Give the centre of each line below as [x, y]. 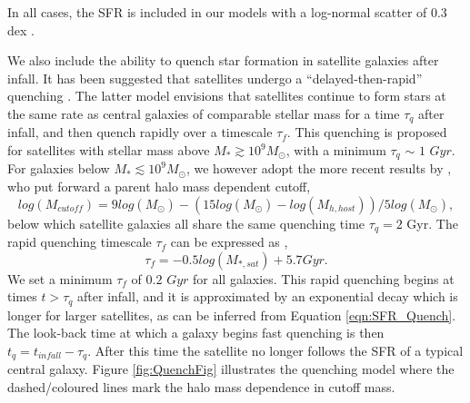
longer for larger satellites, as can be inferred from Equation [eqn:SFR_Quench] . [232, 315]
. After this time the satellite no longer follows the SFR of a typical [275, 350]
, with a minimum [336, 150]
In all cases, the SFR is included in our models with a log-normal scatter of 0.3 [227, 12]
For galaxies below [59, 168]
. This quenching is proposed [367, 132]
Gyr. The [432, 223]
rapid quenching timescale [80, 242]
